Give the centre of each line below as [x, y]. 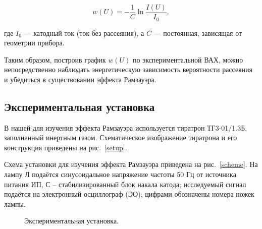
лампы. [15, 204]
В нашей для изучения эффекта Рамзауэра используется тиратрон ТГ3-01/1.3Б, [126, 127]
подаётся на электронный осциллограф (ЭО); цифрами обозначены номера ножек [129, 194]
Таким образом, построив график [55, 59]
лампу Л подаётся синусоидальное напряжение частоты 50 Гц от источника [120, 174]
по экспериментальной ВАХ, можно [188, 59]
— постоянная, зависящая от [198, 33]
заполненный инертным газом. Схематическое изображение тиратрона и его [121, 137]
